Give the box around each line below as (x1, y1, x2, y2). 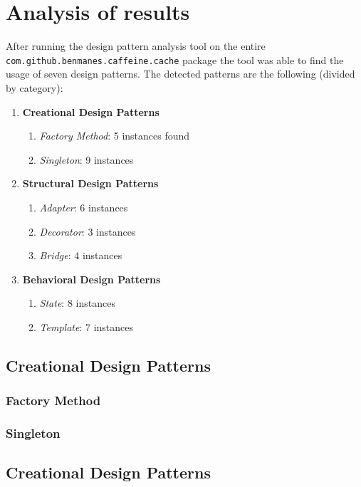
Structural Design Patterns (22, 176, 159, 191)
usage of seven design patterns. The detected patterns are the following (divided (6, 66, 355, 81)
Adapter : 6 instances (39, 199, 128, 214)
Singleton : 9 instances (39, 152, 134, 167)
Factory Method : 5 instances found (39, 128, 190, 143)
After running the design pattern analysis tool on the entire (6, 38, 266, 53)
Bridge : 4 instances (39, 248, 122, 263)
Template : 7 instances (39, 319, 134, 334)
